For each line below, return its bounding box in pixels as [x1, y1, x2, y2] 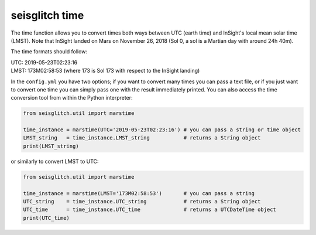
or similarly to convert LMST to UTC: [11, 158, 99, 165]
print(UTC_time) [23, 214, 70, 221]
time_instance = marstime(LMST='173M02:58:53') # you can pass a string [23, 190, 255, 196]
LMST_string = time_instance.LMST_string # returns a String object [23, 135, 261, 141]
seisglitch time [11, 9, 84, 22]
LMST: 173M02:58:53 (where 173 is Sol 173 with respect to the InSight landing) [11, 67, 200, 74]
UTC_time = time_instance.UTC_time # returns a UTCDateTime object [23, 206, 276, 213]
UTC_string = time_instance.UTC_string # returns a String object [23, 198, 261, 205]
